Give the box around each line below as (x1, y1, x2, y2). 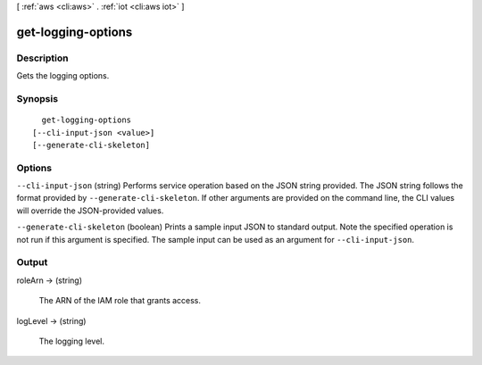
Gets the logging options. (16, 71, 110, 81)
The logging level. (38, 336, 105, 346)
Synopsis (16, 92, 58, 104)
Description (16, 52, 69, 64)
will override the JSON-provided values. (16, 205, 164, 216)
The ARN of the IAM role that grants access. (38, 295, 201, 306)
